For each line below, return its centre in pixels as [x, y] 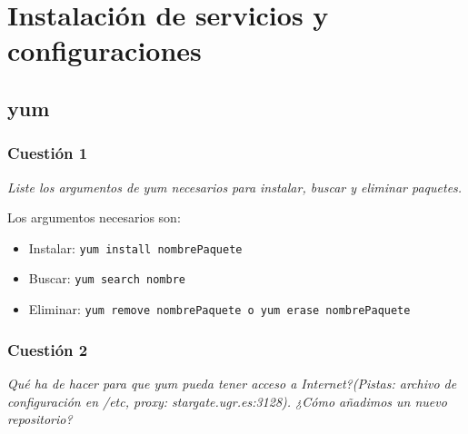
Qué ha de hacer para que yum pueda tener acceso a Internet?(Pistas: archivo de [232, 383]
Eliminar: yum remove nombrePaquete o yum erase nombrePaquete [219, 309]
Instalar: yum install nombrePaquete [135, 247]
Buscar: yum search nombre [107, 278]
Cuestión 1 [48, 153]
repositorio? [40, 419]
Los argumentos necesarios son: [94, 217]
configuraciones [105, 50]
